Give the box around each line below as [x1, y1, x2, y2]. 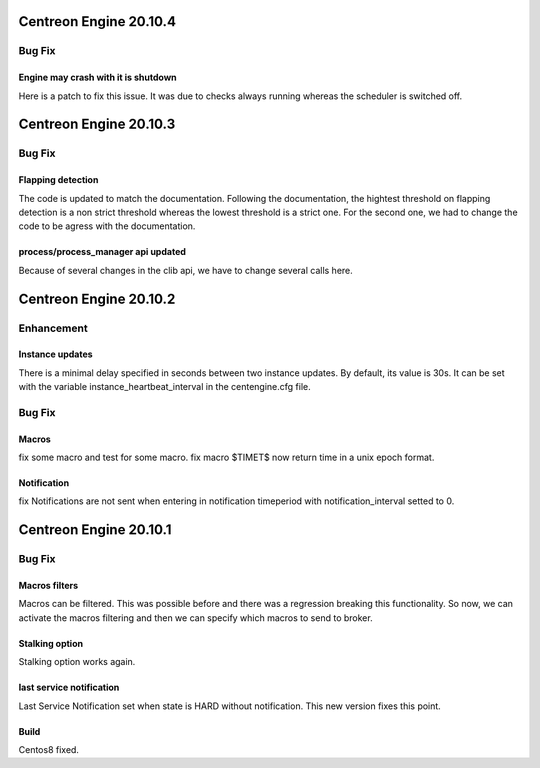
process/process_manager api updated [18, 246, 187, 258]
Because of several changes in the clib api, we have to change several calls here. [18, 264, 354, 276]
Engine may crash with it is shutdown [18, 71, 177, 84]
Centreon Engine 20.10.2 [18, 290, 176, 307]
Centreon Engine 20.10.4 [18, 13, 177, 30]
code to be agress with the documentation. [18, 220, 196, 232]
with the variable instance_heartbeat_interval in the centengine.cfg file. [18, 381, 312, 393]
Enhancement [18, 321, 89, 335]
